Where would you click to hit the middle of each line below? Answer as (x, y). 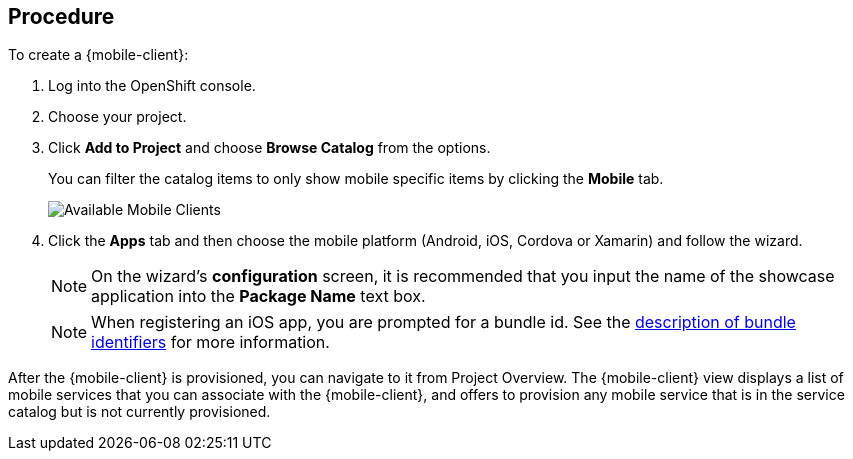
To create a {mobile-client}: (98, 55)
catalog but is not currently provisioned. (139, 412)
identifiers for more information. (210, 342)
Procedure (61, 16)
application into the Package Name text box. (258, 296)
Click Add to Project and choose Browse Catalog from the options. (269, 148)
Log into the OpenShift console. (152, 86)
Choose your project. (117, 117)
